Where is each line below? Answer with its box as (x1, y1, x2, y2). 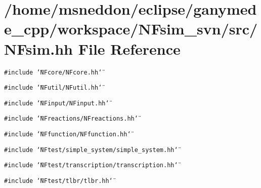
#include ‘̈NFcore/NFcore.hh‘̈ (4, 68, 102, 76)
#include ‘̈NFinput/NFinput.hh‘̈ (4, 99, 109, 107)
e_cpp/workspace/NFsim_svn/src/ (4, 18, 258, 39)
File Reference (78, 38, 181, 59)
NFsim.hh (4, 38, 73, 59)
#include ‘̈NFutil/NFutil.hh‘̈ (4, 84, 102, 92)
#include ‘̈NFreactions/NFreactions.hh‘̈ (4, 115, 138, 123)
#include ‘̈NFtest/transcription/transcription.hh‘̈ (4, 162, 178, 169)
